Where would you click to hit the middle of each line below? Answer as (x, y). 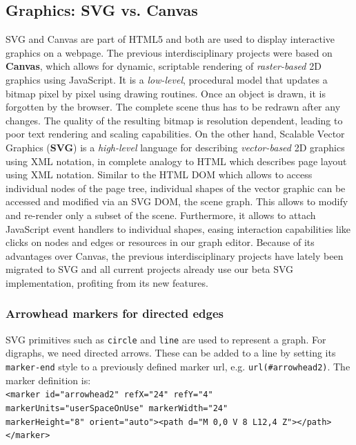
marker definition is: (48, 380)
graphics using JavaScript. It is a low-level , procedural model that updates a (167, 79)
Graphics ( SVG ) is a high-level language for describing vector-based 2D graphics (175, 147)
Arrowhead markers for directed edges (115, 313)
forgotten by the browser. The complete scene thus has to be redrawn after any (173, 107)
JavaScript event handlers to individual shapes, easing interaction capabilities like (178, 228)
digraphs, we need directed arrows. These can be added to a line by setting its (171, 353)
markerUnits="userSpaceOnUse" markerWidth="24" (117, 408)
